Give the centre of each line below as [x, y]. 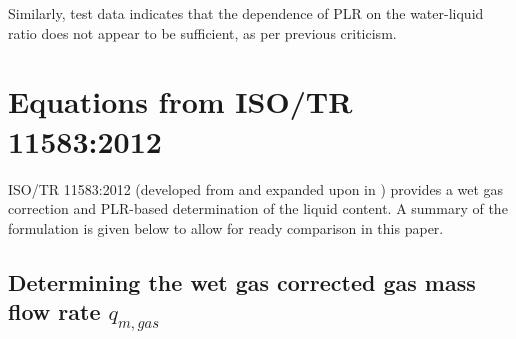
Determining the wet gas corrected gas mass [242, 281]
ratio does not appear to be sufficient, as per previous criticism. [202, 32]
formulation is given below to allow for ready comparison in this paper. [226, 227]
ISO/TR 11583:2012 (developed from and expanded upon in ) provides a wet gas [256, 188]
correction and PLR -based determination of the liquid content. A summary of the [258, 208]
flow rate [54, 311]
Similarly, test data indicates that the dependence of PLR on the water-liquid [246, 13]
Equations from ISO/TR [180, 101]
